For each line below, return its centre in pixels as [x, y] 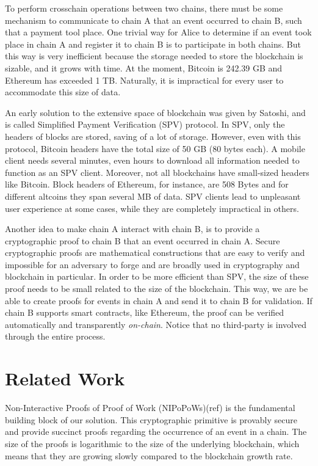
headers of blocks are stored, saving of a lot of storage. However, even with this [153, 136]
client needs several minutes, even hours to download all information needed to [152, 160]
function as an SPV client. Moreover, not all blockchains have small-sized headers [157, 172]
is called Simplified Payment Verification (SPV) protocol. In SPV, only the [145, 124]
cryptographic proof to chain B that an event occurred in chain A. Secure [143, 240]
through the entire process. [55, 336]
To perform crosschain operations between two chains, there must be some [144, 8]
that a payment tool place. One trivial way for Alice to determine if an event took [158, 32]
